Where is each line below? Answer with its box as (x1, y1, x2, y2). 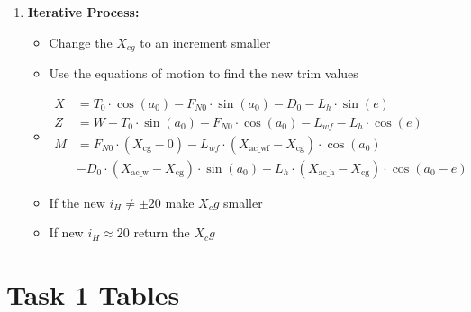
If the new (49, 192, 105, 211)
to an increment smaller (140, 32, 271, 51)
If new (49, 223, 84, 242)
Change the (49, 32, 113, 51)
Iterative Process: (27, 3, 140, 21)
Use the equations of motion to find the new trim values (49, 64, 358, 83)
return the (133, 223, 190, 242)
